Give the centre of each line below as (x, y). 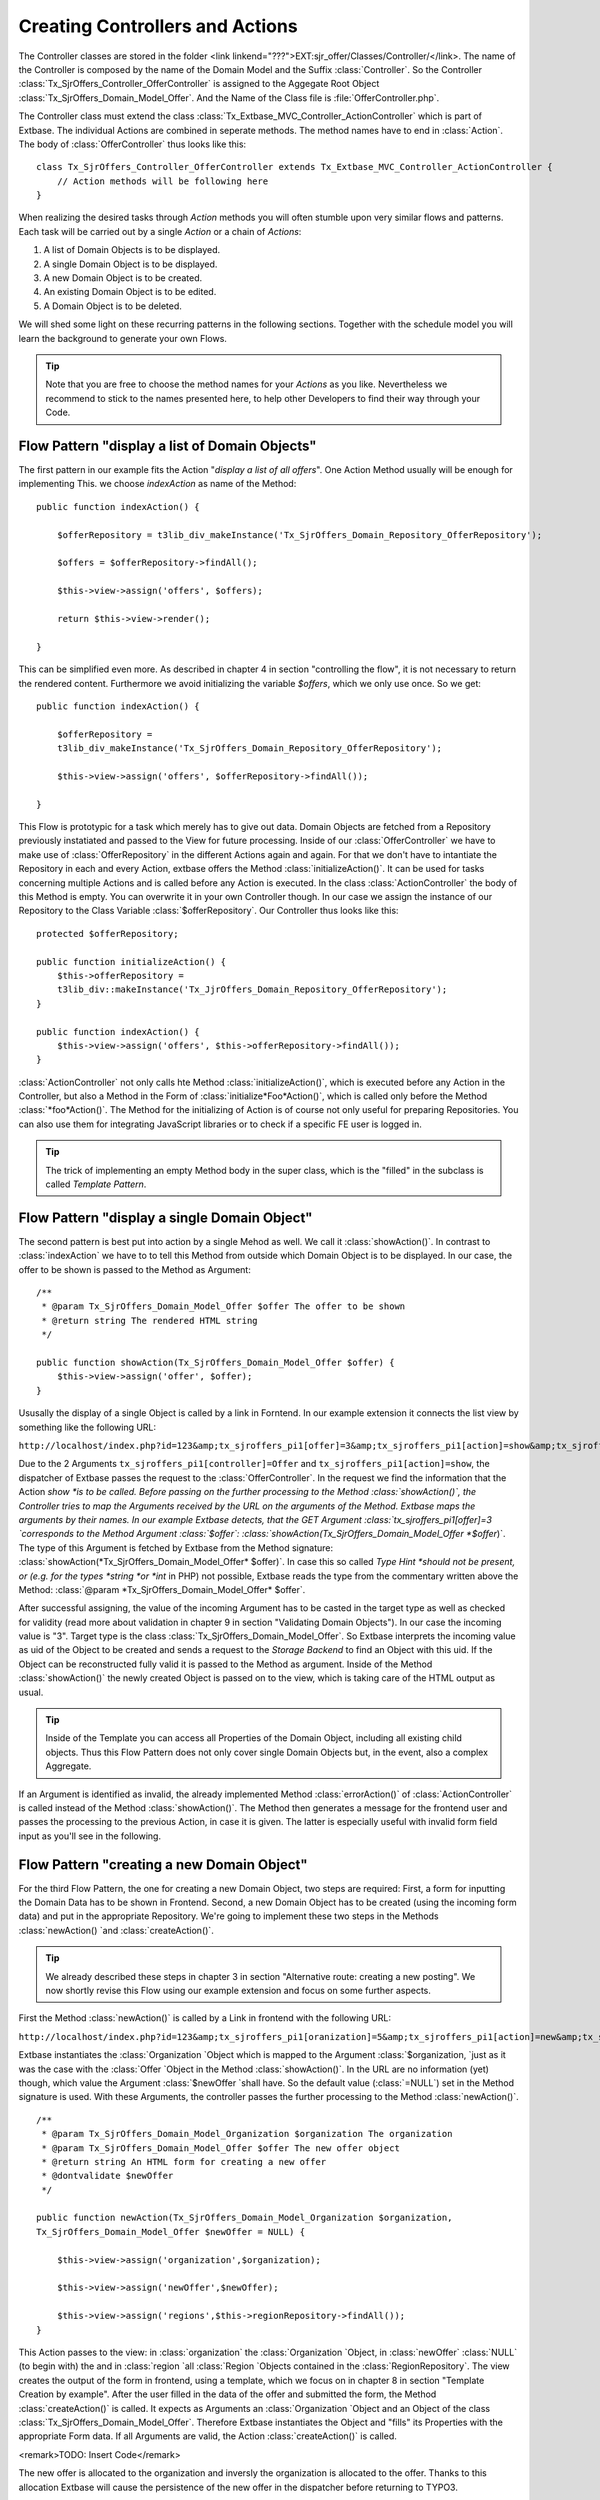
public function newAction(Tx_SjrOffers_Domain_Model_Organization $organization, (244, 2218)
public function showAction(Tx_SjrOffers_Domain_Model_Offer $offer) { (215, 1363)
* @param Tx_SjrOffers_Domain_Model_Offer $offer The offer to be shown (223, 1306)
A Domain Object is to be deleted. (112, 306)
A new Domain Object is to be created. (123, 278)
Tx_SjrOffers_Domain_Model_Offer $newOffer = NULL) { (170, 2231)
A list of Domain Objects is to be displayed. (132, 250)
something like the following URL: (87, 1427)
